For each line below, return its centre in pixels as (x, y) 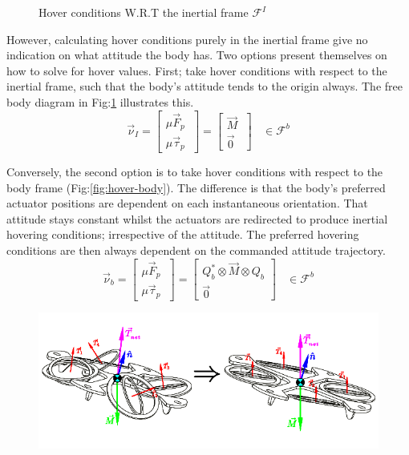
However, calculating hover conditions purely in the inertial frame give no (187, 39)
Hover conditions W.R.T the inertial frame (144, 12)
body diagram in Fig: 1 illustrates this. (100, 101)
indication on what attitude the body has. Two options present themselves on (197, 55)
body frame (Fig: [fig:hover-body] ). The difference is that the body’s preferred (196, 187)
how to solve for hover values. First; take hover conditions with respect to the (197, 70)
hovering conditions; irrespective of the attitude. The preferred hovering (183, 234)
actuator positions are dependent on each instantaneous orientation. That (187, 203)
